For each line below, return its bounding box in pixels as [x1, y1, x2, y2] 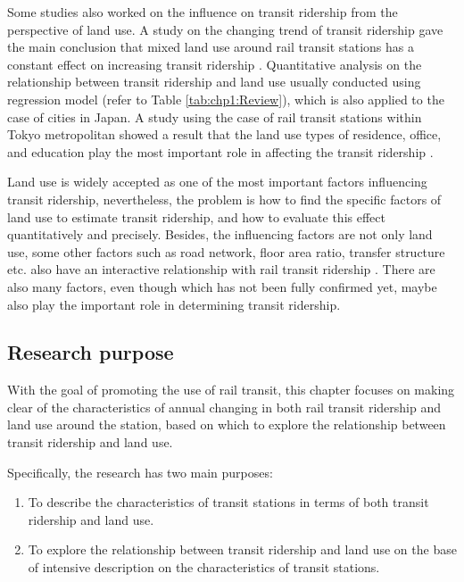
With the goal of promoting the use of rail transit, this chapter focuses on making [7, 380, 455, 399]
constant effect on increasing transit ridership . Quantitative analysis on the [7, 54, 422, 73]
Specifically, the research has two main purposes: [7, 462, 273, 481]
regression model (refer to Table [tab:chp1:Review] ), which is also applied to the [7, 89, 444, 108]
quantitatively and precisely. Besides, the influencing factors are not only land [7, 225, 433, 244]
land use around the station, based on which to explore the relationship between [7, 415, 446, 434]
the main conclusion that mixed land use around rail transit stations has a [7, 37, 414, 56]
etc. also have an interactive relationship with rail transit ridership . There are [7, 260, 435, 279]
